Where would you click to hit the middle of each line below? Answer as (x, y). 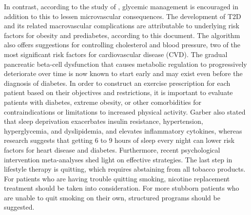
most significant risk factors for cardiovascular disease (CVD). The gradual (116, 54)
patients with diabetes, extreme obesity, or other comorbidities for (103, 102)
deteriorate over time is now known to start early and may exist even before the (123, 73)
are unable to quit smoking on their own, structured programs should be (112, 197)
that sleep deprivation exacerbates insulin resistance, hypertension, (104, 121)
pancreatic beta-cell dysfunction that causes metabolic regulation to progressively (125, 64)
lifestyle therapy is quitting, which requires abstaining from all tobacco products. (125, 169)
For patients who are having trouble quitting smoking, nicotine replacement (117, 178)
